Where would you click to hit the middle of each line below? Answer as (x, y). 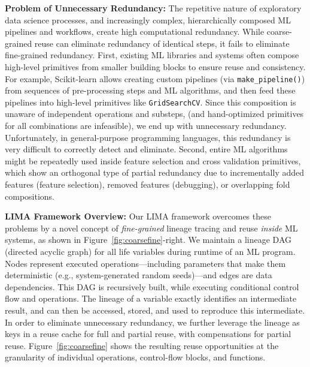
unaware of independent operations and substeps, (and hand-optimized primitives (154, 114)
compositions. (30, 196)
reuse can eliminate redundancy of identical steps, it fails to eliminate (162, 43)
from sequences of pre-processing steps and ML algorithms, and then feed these (150, 90)
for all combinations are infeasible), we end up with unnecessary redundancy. (146, 126)
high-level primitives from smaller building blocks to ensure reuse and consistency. (155, 66)
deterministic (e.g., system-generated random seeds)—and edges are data (139, 275)
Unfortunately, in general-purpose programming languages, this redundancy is (148, 137)
